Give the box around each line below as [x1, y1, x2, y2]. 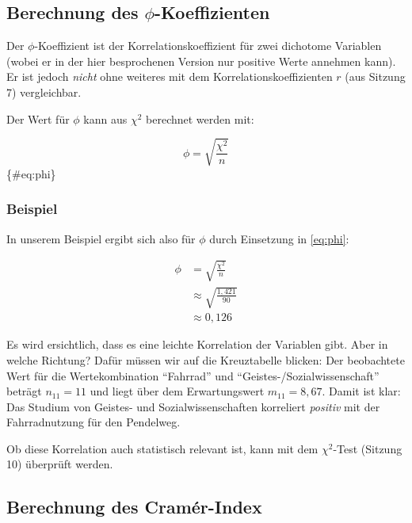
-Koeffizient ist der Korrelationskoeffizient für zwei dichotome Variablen [34, 37, 382, 54]
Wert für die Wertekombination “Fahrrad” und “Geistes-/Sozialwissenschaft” [6, 367, 380, 384]
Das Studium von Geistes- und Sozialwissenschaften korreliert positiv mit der [6, 398, 380, 414]
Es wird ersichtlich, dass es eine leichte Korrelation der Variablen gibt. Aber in [6, 336, 388, 353]
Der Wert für [6, 110, 70, 127]
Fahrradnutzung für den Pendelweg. [6, 414, 181, 430]
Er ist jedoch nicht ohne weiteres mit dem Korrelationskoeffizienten [6, 68, 333, 85]
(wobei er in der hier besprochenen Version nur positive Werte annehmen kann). [6, 52, 396, 69]
